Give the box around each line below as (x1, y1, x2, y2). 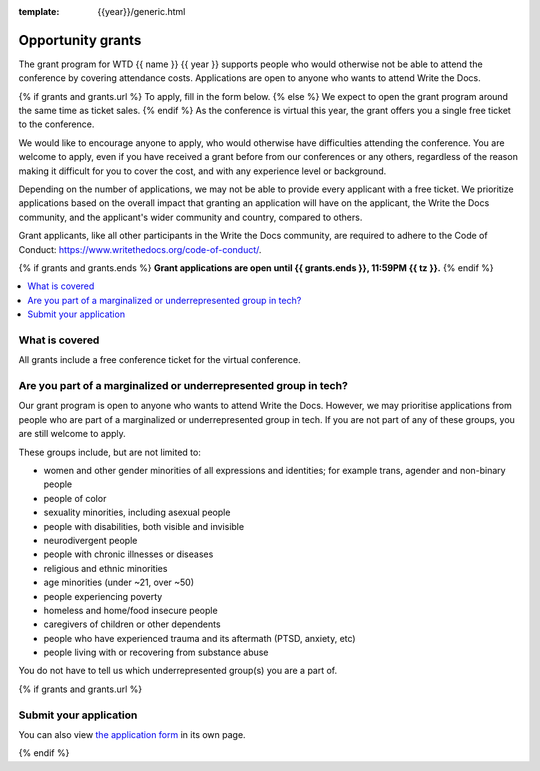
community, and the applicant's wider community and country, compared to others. (18, 211, 363, 223)
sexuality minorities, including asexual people (43, 506, 231, 519)
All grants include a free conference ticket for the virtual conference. (18, 354, 301, 366)
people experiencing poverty (43, 590, 163, 602)
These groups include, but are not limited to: (18, 446, 202, 458)
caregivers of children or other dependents (43, 618, 221, 630)
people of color (43, 492, 107, 504)
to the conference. (18, 118, 95, 130)
